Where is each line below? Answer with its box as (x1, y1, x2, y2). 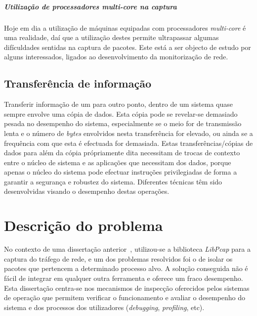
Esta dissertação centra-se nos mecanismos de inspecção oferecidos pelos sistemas (4, 282, 250, 293)
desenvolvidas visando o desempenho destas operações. (4, 186, 170, 196)
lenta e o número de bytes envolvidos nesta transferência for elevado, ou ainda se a (4, 128, 253, 138)
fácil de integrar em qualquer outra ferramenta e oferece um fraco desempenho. (4, 272, 243, 283)
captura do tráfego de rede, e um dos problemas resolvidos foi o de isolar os (4, 253, 233, 264)
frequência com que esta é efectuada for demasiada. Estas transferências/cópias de (4, 137, 253, 148)
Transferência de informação (4, 76, 151, 91)
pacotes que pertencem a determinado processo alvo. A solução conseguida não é (4, 263, 248, 273)
